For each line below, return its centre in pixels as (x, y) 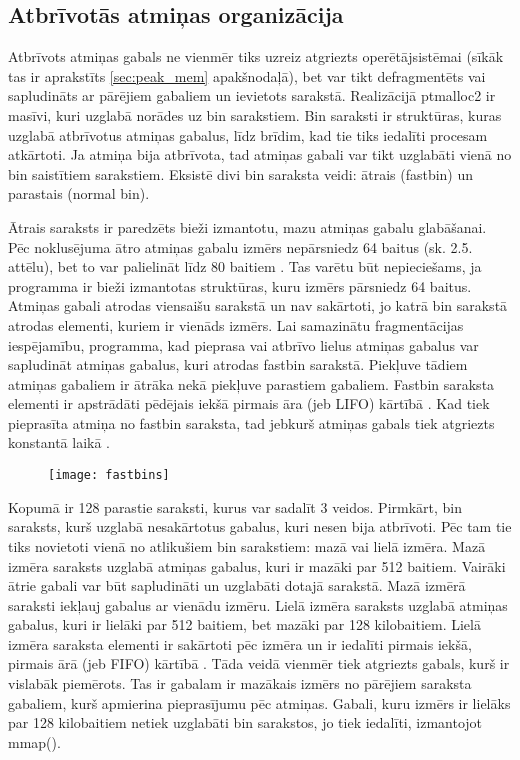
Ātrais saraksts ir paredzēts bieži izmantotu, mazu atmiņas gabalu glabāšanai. (247, 226)
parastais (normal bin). (79, 193)
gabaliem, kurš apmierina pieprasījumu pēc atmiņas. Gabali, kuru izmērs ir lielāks (259, 702)
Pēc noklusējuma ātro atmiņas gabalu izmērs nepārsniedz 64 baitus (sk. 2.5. (240, 246)
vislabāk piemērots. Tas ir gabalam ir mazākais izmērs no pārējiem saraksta (240, 683)
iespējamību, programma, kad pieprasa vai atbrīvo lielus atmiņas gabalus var (243, 344)
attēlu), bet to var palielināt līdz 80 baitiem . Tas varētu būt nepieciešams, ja (245, 266)
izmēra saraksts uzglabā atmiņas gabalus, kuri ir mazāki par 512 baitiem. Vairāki (257, 565)
